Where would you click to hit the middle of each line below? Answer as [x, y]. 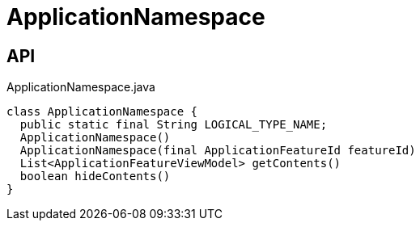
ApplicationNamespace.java [81, 87]
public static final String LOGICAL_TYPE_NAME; [174, 125]
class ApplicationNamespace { [102, 112]
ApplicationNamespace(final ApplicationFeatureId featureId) [218, 151]
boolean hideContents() [95, 177]
